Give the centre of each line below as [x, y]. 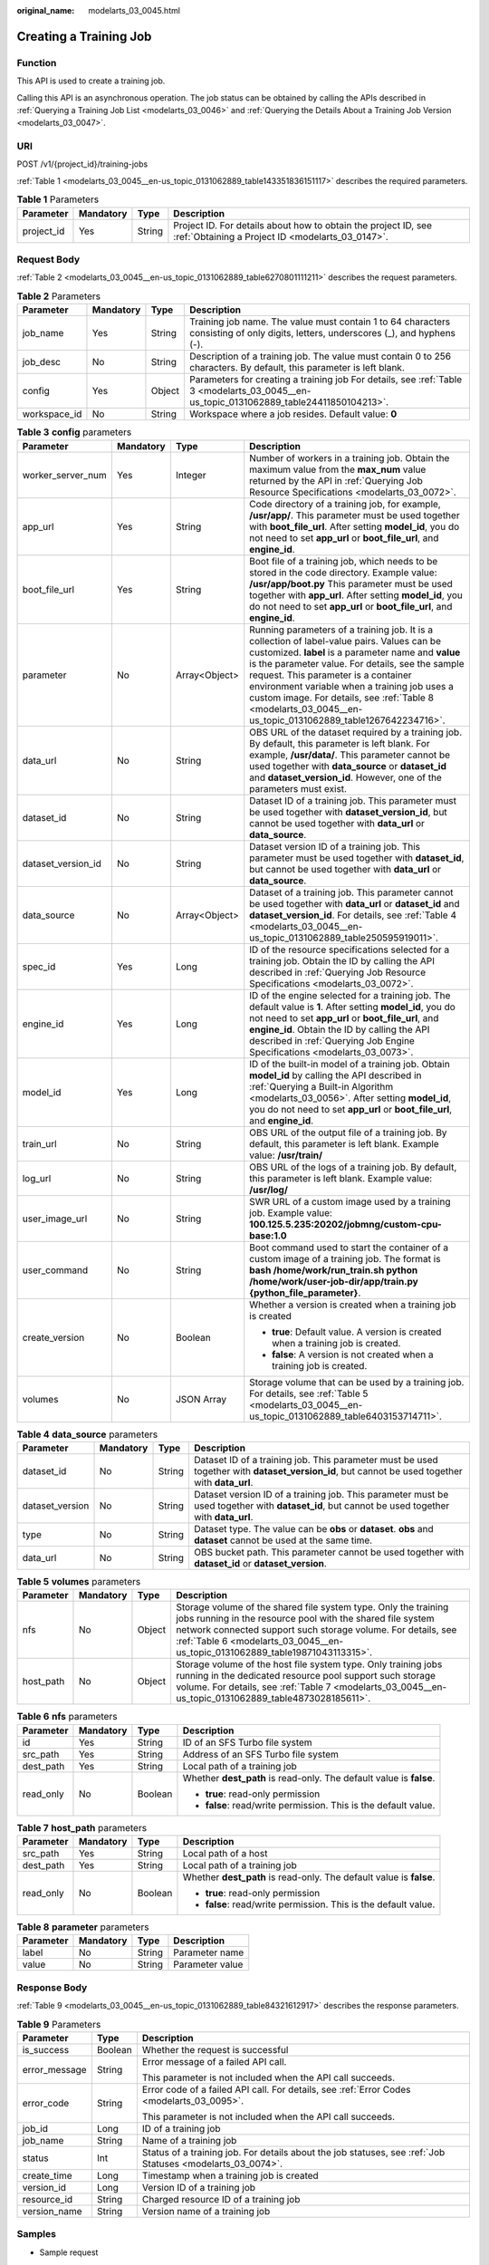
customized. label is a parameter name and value [355, 652]
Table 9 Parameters [59, 2024]
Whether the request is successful [215, 2049]
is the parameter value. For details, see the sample [357, 663]
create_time [47, 2175]
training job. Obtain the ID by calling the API [342, 960]
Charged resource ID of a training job [221, 2199]
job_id [35, 2128]
